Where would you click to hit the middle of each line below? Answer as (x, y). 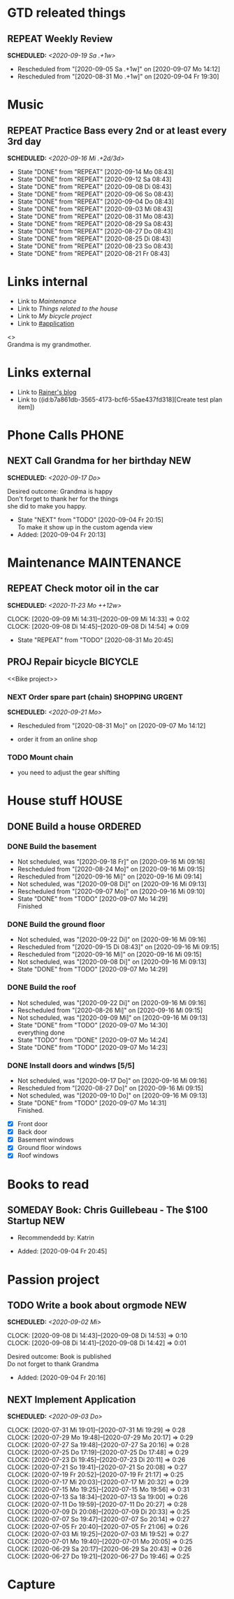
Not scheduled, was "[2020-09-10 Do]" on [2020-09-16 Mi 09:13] (112, 1095)
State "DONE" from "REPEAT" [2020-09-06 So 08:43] (95, 194)
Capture (31, 1585)
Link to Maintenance (47, 301)
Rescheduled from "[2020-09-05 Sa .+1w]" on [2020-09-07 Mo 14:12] (119, 69)
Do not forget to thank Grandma (53, 1364)
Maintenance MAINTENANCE (94, 563)
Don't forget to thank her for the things (63, 499)
